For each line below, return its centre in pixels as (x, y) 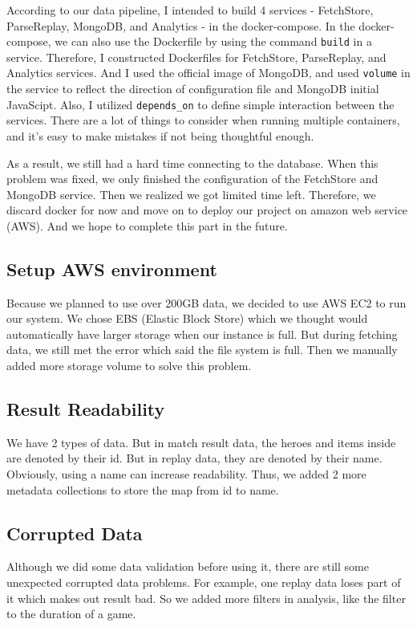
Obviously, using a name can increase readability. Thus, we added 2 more (186, 474)
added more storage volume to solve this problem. (129, 366)
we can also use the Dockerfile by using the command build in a (213, 41)
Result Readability (86, 409)
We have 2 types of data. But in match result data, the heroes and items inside (201, 442)
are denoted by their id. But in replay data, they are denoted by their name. (194, 458)
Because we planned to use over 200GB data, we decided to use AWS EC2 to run (206, 302)
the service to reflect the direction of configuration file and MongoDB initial (193, 89)
